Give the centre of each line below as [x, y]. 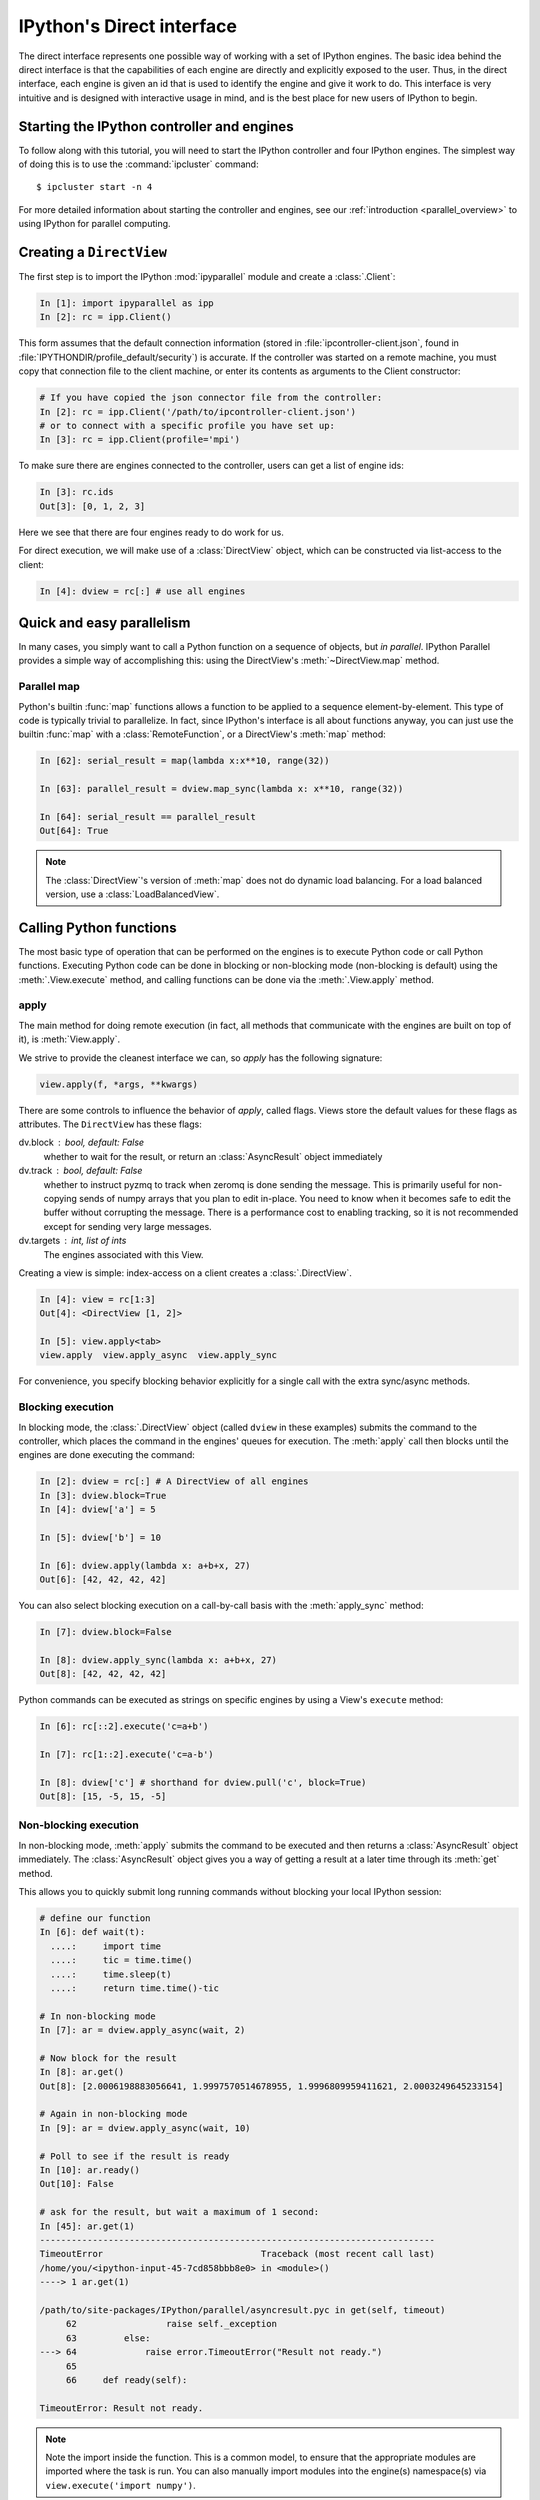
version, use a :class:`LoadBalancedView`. [132, 894]
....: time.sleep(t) [111, 1974]
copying [60, 1198]
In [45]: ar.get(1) [87, 2226]
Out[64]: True [74, 831]
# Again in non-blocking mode [113, 2114]
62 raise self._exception [171, 2324]
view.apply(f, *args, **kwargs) [119, 1084]
